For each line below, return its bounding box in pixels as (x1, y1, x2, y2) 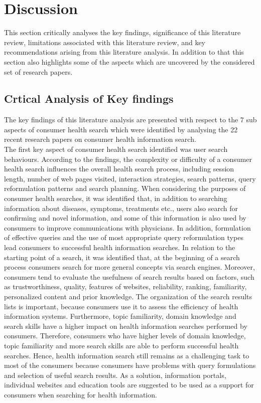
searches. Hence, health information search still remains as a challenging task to (4, 350, 249, 360)
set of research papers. (4, 66, 73, 77)
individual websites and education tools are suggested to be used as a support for (4, 379, 254, 390)
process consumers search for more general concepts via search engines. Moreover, (4, 262, 255, 272)
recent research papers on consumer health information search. (4, 134, 196, 144)
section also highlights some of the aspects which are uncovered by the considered (4, 56, 255, 67)
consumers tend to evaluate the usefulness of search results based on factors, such (4, 271, 254, 282)
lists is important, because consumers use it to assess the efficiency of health (4, 301, 238, 311)
